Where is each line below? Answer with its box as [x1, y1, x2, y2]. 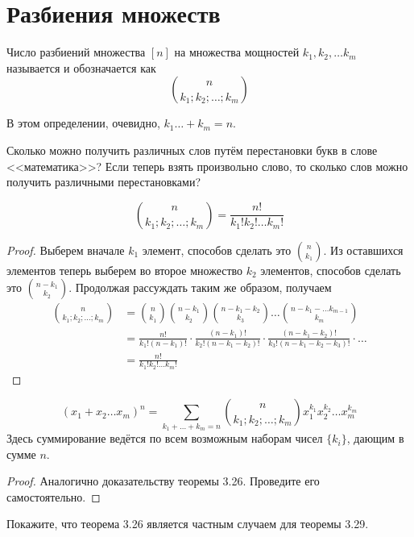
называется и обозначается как [6, 59, 156, 76]
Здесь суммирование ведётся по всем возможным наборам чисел [6, 430, 323, 447]
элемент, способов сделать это [142, 241, 292, 258]
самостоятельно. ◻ [6, 488, 101, 505]
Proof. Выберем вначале [6, 241, 125, 258]
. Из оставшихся [323, 241, 404, 258]
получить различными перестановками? [6, 173, 201, 190]
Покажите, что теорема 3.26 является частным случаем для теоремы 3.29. [6, 515, 369, 532]
